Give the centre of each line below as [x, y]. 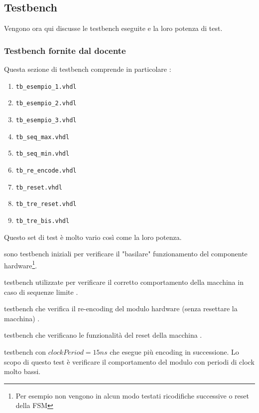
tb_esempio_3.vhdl [46, 120]
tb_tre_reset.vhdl [46, 204]
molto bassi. [22, 371]
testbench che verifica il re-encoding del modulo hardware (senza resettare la [121, 309]
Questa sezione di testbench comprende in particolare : [88, 69]
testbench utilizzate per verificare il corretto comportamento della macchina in [124, 282]
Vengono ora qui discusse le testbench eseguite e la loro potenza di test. [113, 28]
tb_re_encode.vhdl [46, 170]
